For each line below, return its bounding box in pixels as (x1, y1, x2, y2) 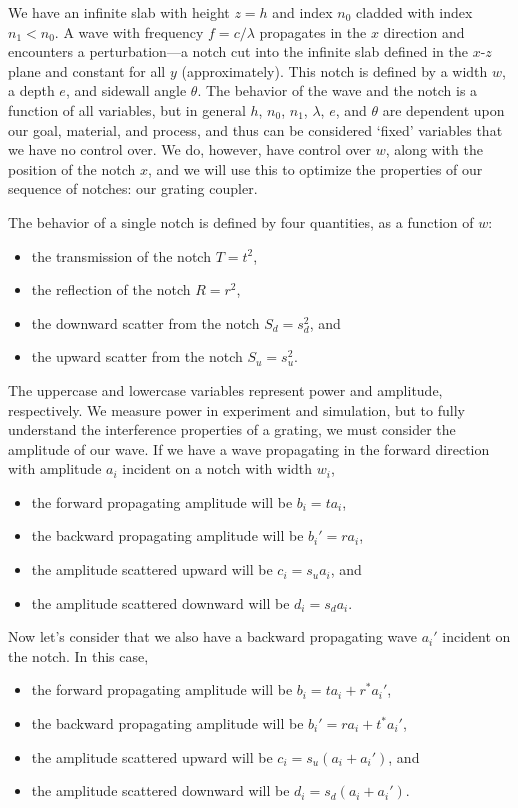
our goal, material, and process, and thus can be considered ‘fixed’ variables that (8, 119, 503, 140)
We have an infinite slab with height (8, 2, 230, 22)
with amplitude (8, 458, 102, 479)
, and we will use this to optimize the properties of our (147, 158, 483, 179)
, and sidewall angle (65, 80, 187, 101)
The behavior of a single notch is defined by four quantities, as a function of (8, 211, 474, 232)
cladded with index (356, 2, 473, 22)
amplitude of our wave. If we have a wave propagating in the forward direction (8, 438, 490, 459)
